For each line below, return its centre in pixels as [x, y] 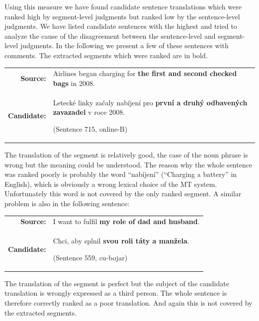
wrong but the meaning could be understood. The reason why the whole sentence [129, 164]
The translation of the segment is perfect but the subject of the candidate [117, 283]
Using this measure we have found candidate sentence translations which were [123, 6]
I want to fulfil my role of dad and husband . [126, 221]
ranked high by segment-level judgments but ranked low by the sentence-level [122, 16]
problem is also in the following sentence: [67, 203]
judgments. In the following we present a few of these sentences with [124, 45]
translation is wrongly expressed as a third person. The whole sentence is [116, 293]
